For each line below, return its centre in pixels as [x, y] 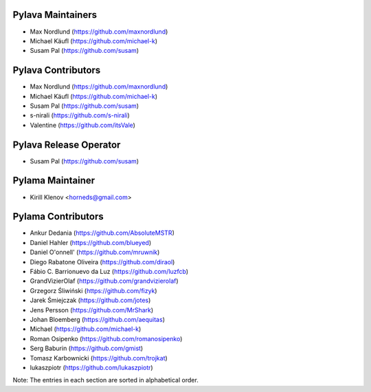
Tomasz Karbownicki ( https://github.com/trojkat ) [99, 358]
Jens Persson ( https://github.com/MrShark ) [92, 310]
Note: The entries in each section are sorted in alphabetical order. [105, 380]
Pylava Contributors [57, 70]
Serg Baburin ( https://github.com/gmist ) [87, 348]
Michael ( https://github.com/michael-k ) [86, 329]
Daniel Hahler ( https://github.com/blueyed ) [91, 242]
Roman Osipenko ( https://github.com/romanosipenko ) [106, 338]
